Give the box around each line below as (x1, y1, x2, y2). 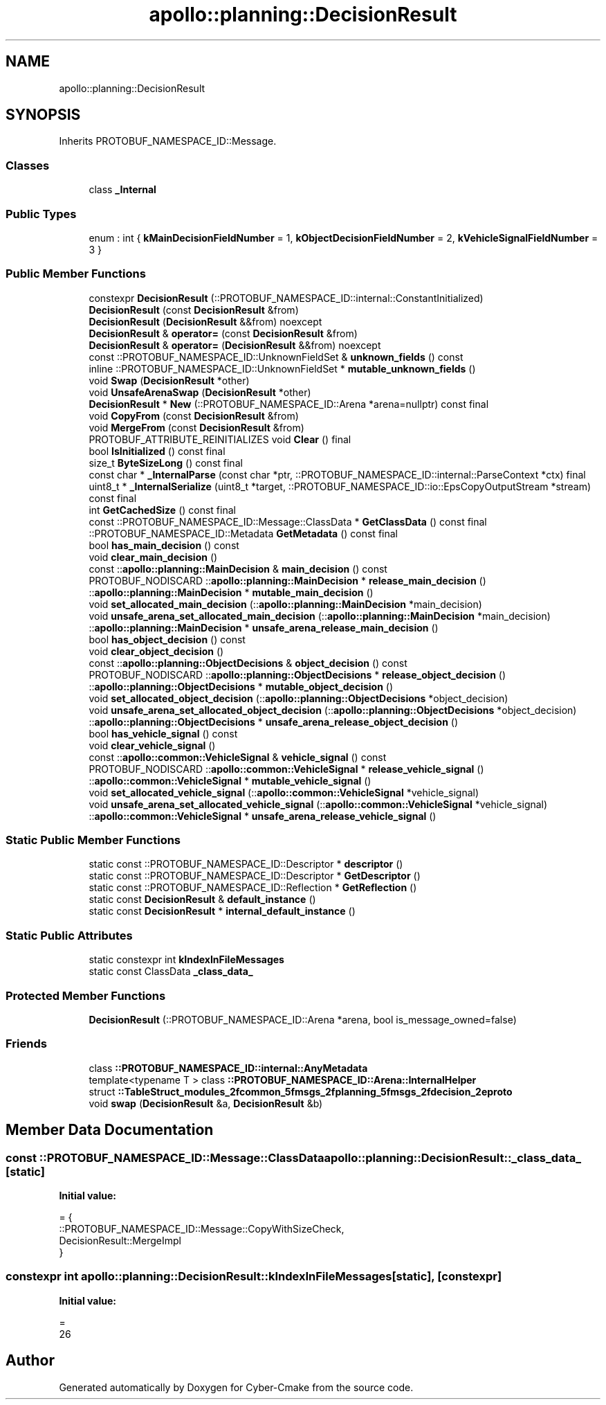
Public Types (6, 206, 77, 221)
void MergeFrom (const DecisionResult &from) (89, 421, 304, 433)
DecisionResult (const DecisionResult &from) (89, 303, 299, 316)
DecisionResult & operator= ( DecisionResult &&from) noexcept (89, 339, 381, 351)
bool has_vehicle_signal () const (89, 727, 238, 740)
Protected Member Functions (6, 988, 166, 1003)
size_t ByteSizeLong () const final (89, 456, 243, 469)
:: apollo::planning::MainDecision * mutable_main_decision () (89, 586, 374, 598)
